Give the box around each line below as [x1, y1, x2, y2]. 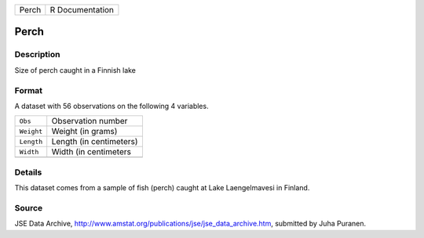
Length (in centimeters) [51, 136, 138, 147]
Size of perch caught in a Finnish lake [14, 65, 137, 74]
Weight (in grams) [51, 126, 118, 137]
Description [14, 49, 60, 60]
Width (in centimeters [51, 146, 131, 157]
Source [14, 202, 43, 213]
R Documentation [49, 5, 114, 15]
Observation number [51, 116, 128, 127]
